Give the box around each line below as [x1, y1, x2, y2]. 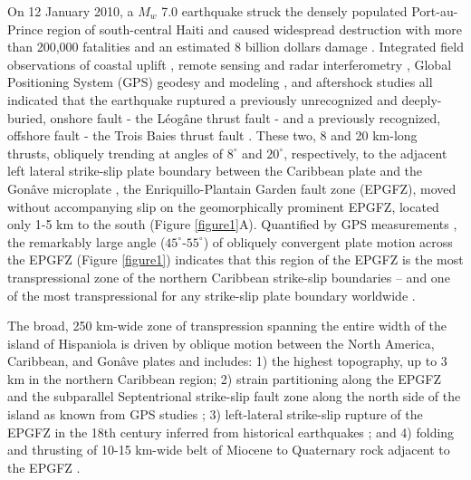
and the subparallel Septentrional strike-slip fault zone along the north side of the [7, 387, 461, 406]
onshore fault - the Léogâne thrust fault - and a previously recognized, [50, 108, 441, 127]
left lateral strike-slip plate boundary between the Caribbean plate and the [7, 161, 423, 180]
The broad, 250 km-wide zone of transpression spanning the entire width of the [7, 316, 447, 335]
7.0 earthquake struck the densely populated [161, 2, 408, 20]
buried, [7, 108, 46, 127]
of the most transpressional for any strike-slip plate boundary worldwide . [7, 285, 416, 304]
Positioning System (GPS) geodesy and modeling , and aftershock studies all [7, 72, 433, 91]
